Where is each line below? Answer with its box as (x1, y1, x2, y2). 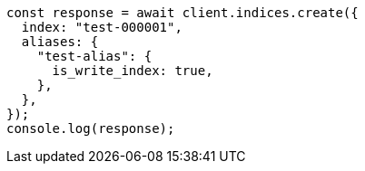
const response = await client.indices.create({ (6, 5, 359, 20)
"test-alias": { (36, 49, 153, 63)
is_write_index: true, (52, 63, 213, 78)
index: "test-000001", (21, 20, 182, 34)
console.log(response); (6, 121, 175, 136)
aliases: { (21, 34, 99, 49)
